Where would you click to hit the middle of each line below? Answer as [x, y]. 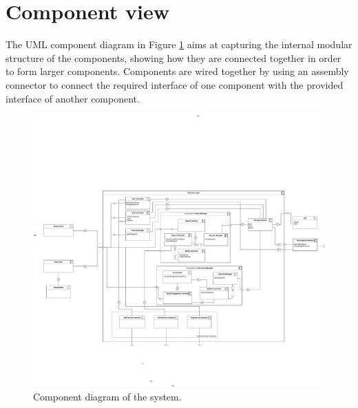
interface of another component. [73, 98]
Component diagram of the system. [107, 396]
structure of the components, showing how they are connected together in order [173, 57]
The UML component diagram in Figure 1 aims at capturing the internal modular [179, 44]
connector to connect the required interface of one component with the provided [175, 84]
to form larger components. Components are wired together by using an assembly [177, 71]
